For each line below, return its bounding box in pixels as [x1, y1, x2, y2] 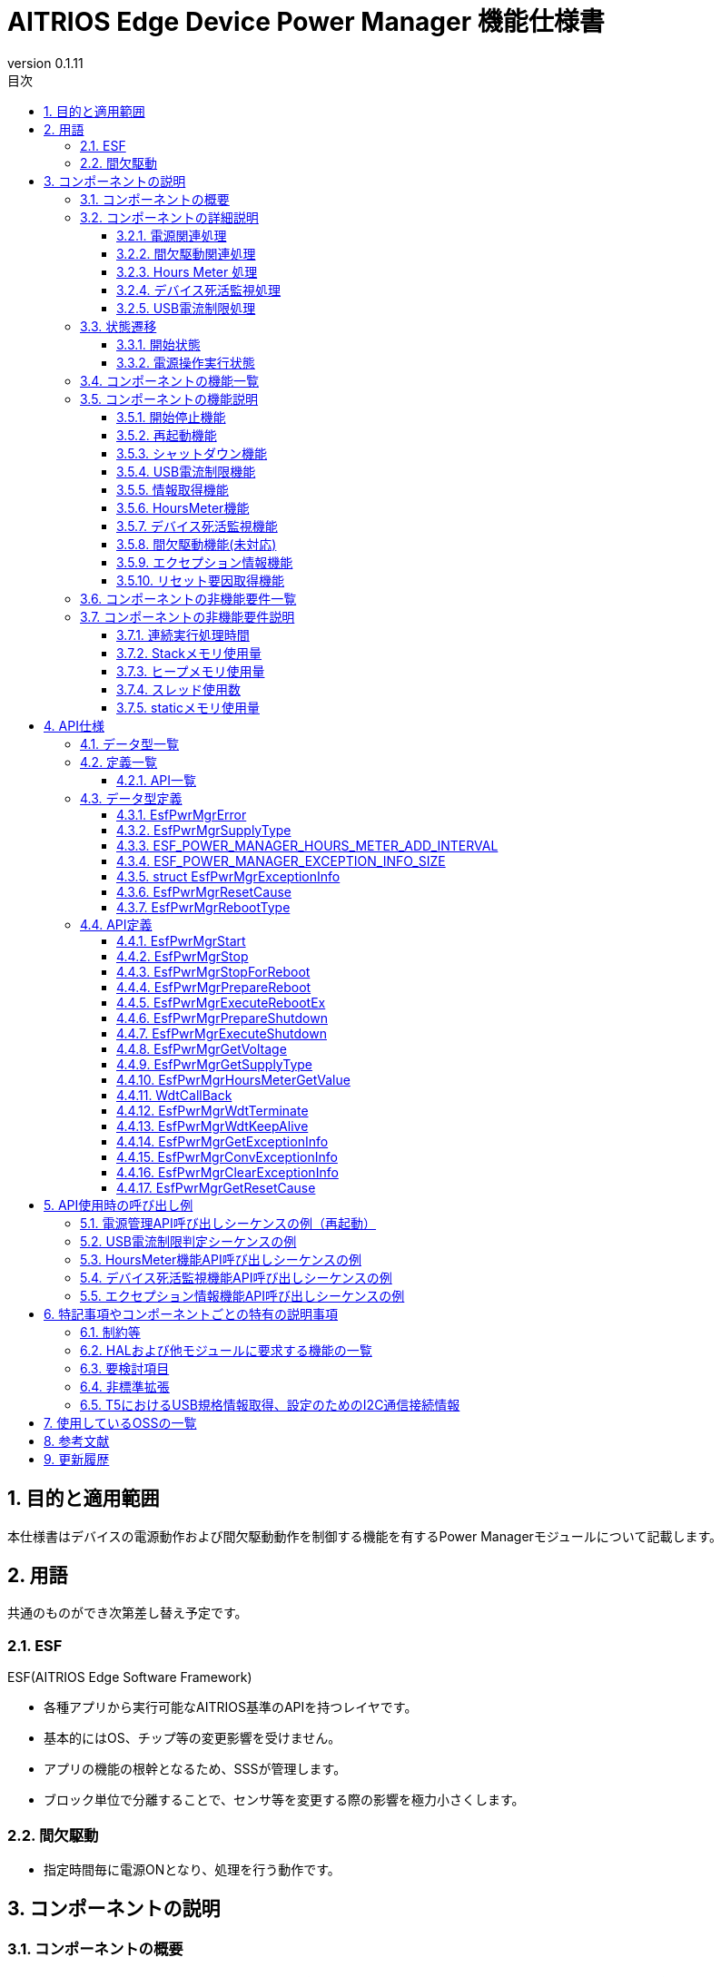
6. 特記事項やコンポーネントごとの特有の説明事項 [44, 1305, 339, 1322]
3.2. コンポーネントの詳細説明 [80, 209, 259, 225]
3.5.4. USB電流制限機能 [116, 463, 256, 479]
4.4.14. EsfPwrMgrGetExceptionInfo [116, 1133, 329, 1149]
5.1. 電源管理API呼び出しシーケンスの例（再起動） [80, 1215, 377, 1231]
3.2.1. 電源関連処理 [116, 227, 227, 243]
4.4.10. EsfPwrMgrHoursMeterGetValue [116, 1071, 351, 1087]
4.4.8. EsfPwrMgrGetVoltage [116, 1040, 287, 1057]
